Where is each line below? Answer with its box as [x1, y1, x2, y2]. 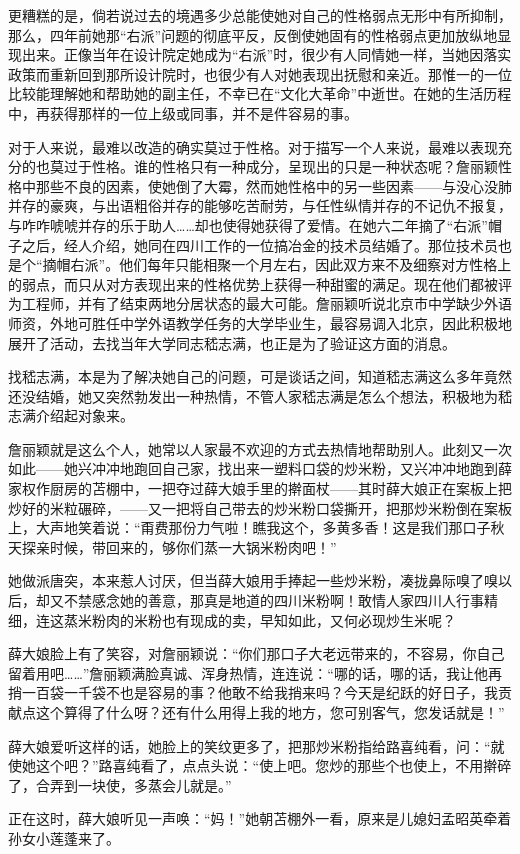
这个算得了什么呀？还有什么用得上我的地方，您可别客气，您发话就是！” [35, 702, 505, 722]
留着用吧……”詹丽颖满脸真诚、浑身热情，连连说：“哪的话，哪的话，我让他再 [8, 662, 502, 683]
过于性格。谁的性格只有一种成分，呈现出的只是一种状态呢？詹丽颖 [63, 156, 498, 177]
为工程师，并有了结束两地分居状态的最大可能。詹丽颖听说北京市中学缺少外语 [8, 293, 512, 314]
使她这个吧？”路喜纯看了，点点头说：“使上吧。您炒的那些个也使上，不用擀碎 [8, 755, 512, 776]
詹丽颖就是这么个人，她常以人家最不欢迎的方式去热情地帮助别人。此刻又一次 [8, 438, 512, 459]
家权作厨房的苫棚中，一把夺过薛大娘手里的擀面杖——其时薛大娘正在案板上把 [8, 478, 512, 499]
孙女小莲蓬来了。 [8, 827, 120, 848]
